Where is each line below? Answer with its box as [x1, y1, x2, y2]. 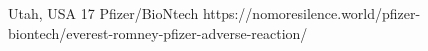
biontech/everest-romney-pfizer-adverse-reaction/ [8, 22, 308, 43]
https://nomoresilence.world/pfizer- [202, 3, 421, 23]
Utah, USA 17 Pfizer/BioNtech [8, 3, 199, 23]
